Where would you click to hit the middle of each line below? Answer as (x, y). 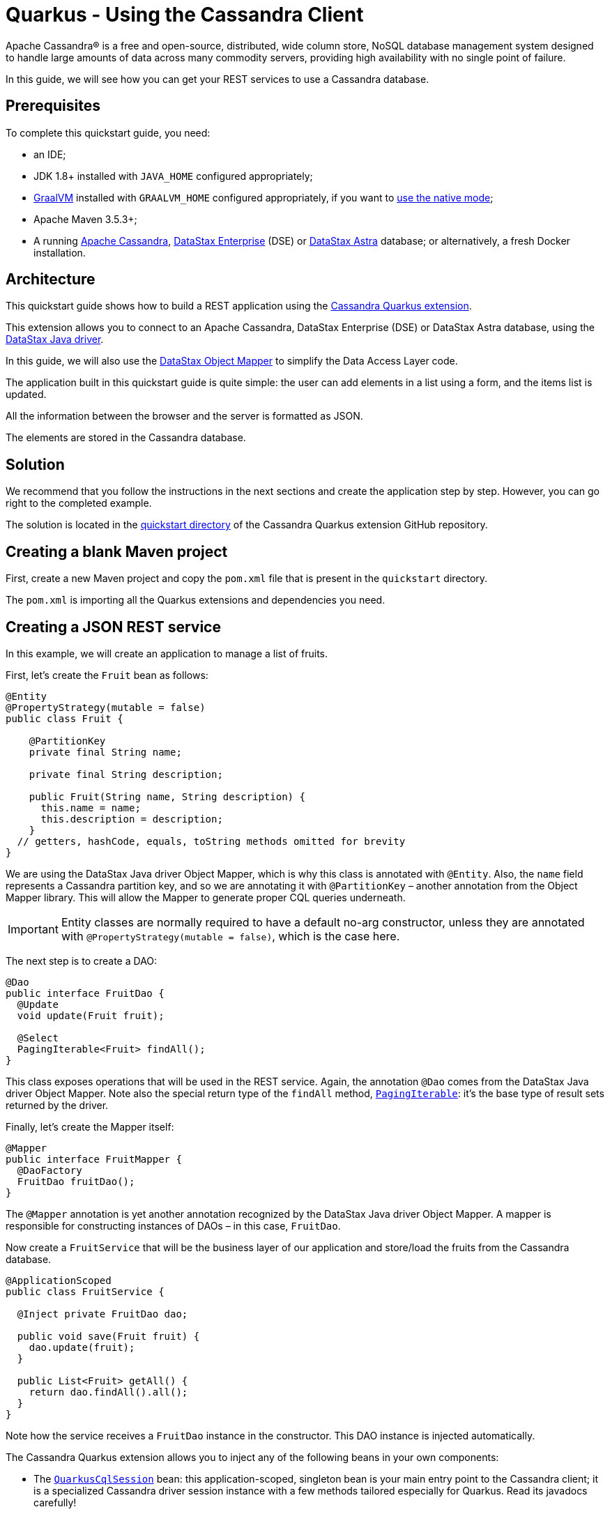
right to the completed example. (79, 503)
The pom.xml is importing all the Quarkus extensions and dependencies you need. (196, 600)
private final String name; (105, 752)
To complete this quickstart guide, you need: (108, 132)
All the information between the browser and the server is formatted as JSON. (184, 416)
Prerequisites (53, 106)
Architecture (51, 280)
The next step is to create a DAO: (82, 961)
